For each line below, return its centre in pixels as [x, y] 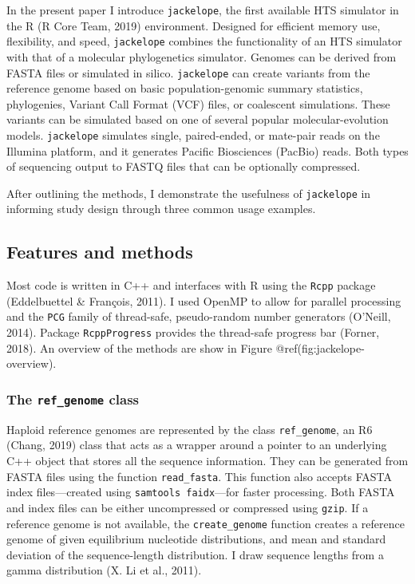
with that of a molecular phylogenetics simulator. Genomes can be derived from [202, 56]
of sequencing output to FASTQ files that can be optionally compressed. [184, 166]
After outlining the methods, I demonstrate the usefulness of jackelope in [189, 193]
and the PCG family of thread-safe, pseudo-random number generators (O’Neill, [199, 316]
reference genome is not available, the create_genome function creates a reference [206, 523]
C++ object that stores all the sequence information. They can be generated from [207, 461]
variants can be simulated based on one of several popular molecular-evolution [198, 119]
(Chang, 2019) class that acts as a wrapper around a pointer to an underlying [197, 445]
